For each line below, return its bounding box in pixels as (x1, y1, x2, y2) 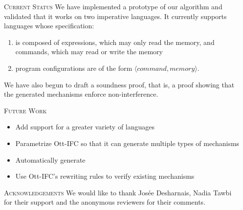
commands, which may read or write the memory (15, 46, 163, 57)
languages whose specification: (4, 21, 94, 31)
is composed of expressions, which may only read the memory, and (15, 37, 215, 47)
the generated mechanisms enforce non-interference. (4, 89, 158, 99)
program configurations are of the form (15, 63, 133, 73)
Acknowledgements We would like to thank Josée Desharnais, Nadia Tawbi (4, 187, 232, 197)
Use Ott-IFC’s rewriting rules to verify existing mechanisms (15, 171, 195, 181)
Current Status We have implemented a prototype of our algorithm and (4, 1, 222, 11)
